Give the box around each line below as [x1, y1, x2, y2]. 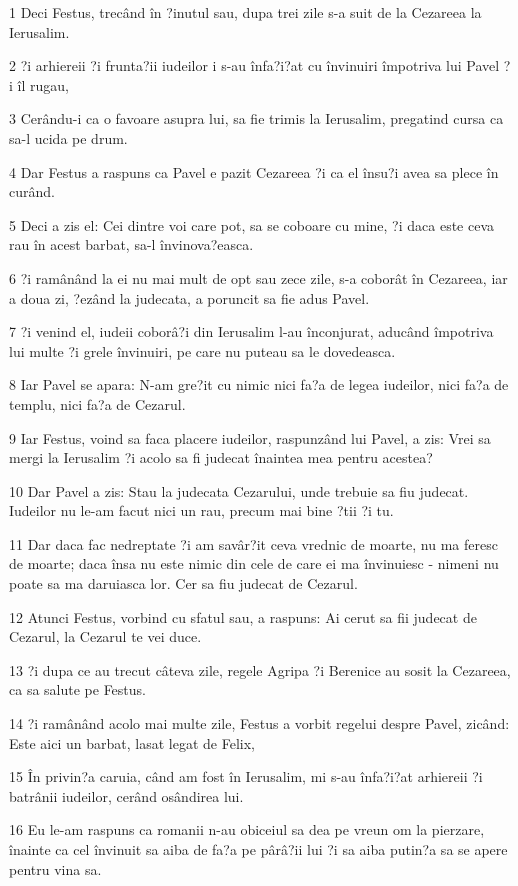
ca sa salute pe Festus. [9, 679, 146, 700]
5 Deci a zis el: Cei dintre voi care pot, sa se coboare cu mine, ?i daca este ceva [9, 214, 495, 235]
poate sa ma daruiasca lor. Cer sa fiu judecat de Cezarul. [9, 573, 358, 594]
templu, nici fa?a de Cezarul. [9, 393, 186, 414]
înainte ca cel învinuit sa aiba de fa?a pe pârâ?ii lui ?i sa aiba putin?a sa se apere [9, 839, 508, 859]
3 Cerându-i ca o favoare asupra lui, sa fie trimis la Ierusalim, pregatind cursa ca [9, 108, 504, 129]
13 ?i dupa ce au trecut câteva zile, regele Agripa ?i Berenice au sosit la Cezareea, [9, 659, 511, 680]
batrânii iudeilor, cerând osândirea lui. [9, 785, 244, 806]
